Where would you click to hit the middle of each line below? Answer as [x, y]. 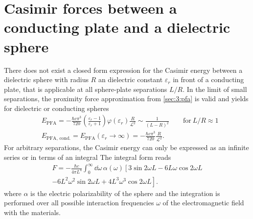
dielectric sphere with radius [46, 79]
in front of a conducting [208, 79]
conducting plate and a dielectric [117, 27]
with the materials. [33, 212]
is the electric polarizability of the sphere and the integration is [125, 193]
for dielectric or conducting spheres [57, 108]
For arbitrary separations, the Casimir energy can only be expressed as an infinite [126, 147]
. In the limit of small [215, 89]
